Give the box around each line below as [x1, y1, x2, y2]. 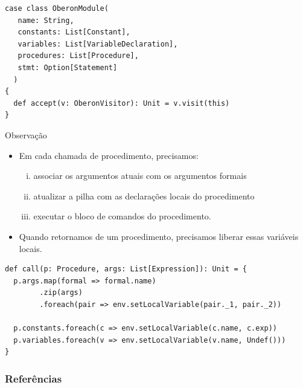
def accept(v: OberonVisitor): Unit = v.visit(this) [13, 99, 230, 108]
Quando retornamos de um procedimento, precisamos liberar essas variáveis [19, 230, 299, 242]
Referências [5, 370, 62, 386]
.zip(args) [39, 288, 83, 297]
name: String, [18, 16, 74, 25]
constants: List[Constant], [18, 28, 130, 37]
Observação [5, 128, 47, 141]
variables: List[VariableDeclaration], [18, 39, 178, 48]
